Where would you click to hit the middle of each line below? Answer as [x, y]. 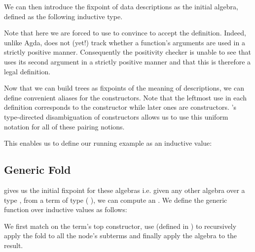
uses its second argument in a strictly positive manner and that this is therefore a [127, 61]
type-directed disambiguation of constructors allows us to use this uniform [116, 116]
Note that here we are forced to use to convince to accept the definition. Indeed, [125, 33]
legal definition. [27, 71]
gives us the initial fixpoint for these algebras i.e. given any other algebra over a [125, 190]
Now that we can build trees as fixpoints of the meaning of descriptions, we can [124, 88]
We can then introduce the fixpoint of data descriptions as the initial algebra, [121, 6]
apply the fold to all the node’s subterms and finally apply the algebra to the [121, 236]
